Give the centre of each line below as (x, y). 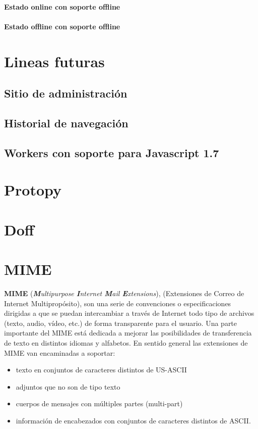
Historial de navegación (66, 123)
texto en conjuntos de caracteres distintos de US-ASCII (101, 370)
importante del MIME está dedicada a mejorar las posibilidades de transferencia (128, 333)
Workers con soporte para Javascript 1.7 (112, 152)
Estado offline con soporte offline (62, 26)
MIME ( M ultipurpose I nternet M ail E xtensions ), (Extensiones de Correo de (124, 293)
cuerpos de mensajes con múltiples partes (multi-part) (99, 403)
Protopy (33, 190)
